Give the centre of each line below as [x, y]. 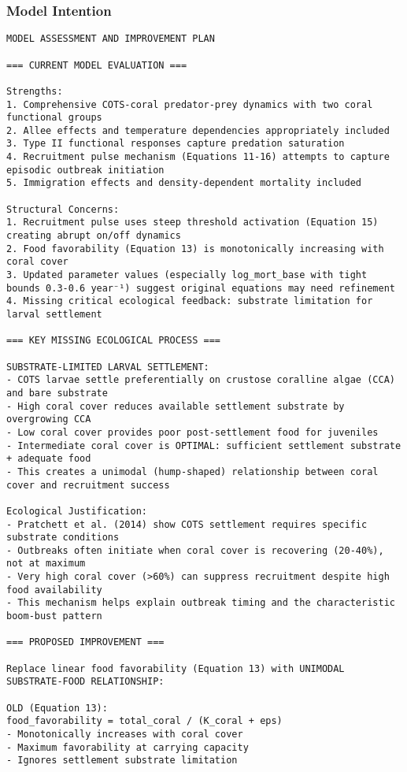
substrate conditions [63, 538]
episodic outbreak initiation [85, 170]
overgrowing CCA [49, 419]
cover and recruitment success [88, 485]
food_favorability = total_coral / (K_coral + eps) [144, 721]
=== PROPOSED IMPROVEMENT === [85, 642]
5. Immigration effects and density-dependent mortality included [184, 183]
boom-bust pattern [54, 616]
